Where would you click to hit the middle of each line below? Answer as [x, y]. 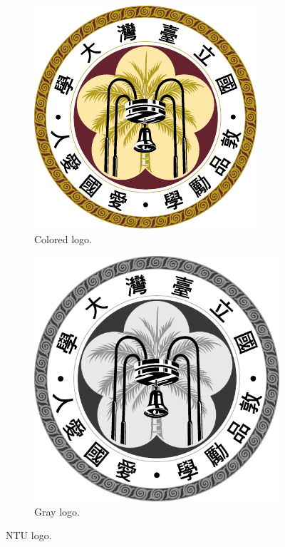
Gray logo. [57, 511]
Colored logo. [63, 239]
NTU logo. [29, 535]
